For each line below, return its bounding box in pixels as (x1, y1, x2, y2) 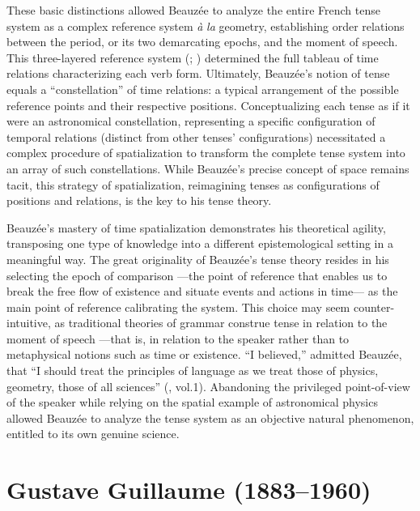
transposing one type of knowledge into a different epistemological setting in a (6, 235, 393, 252)
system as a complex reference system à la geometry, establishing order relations (6, 17, 405, 34)
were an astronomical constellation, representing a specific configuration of (6, 113, 375, 130)
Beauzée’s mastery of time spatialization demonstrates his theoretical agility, (6, 219, 386, 236)
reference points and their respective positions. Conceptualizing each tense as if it (6, 96, 410, 113)
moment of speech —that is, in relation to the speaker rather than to (6, 330, 350, 347)
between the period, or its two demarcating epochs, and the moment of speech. (6, 33, 398, 50)
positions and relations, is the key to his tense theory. (6, 192, 272, 209)
